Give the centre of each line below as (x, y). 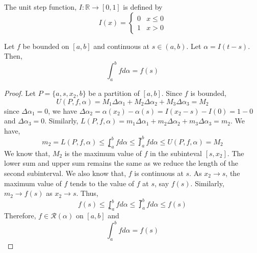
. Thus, (87, 193)
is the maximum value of (103, 153)
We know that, (27, 153)
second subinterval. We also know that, (65, 173)
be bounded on (46, 46)
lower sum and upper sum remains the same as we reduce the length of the (121, 163)
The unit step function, (41, 7)
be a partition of (114, 93)
